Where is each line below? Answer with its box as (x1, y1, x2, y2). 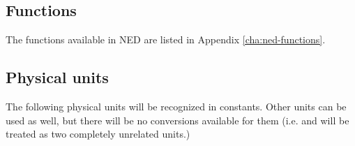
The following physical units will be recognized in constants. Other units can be (6, 99, 347, 113)
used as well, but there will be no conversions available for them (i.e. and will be (6, 112, 349, 127)
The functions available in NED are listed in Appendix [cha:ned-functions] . (6, 32, 326, 47)
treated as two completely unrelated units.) (6, 126, 190, 141)
